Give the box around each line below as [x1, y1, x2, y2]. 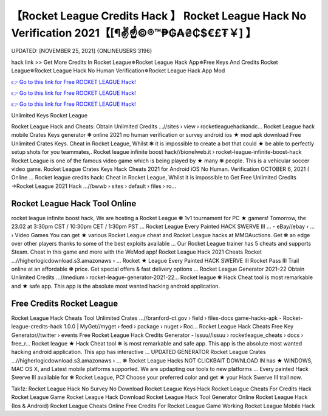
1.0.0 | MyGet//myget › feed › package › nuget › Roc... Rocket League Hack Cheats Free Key [64, 323, 294, 330]
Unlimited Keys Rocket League [11, 111, 88, 119]
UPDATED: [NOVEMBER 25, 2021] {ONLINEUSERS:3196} [11, 47, 152, 55]
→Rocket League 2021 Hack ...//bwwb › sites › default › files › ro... [11, 182, 176, 190]
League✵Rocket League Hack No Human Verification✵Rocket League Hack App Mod [11, 67, 225, 74]
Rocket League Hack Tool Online [11, 198, 137, 209]
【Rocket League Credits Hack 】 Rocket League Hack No [11, 9, 307, 23]
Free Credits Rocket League [11, 298, 118, 308]
